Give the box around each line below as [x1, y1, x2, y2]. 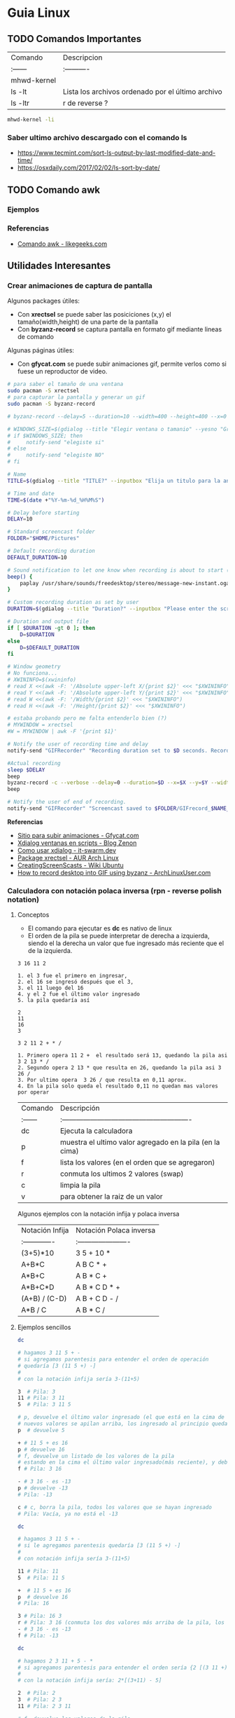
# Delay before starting [7, 509, 80, 516]
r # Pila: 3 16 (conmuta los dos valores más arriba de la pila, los [17, 1619, 225, 1626]
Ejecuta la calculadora [59, 1126, 133, 1136]
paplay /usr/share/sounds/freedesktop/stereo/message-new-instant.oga [20, 579, 230, 586]
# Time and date [7, 490, 55, 497]
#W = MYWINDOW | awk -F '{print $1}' [7, 728, 117, 735]
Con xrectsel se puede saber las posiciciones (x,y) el [17, 310, 171, 319]
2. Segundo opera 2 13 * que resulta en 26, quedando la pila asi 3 [17, 1064, 222, 1071]
